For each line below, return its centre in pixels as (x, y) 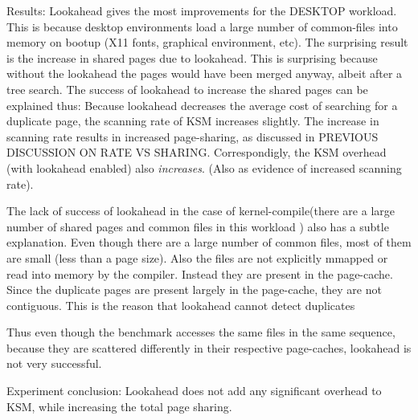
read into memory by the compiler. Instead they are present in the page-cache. (200, 273)
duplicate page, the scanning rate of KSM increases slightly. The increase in (193, 121)
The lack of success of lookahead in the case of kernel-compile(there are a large (201, 211)
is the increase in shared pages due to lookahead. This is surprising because (192, 57)
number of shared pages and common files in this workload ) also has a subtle (198, 226)
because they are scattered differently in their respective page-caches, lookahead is (209, 347)
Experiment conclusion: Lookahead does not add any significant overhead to (194, 391)
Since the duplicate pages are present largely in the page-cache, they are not (194, 290)
